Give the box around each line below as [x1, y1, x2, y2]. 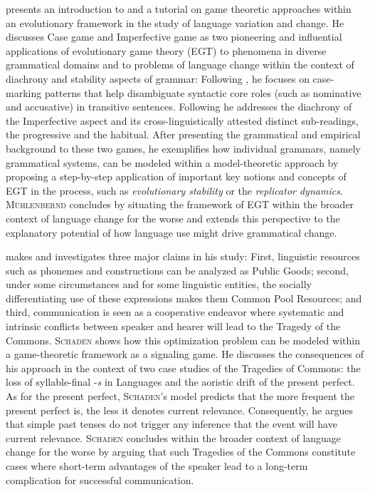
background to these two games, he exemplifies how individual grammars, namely [6, 140, 361, 155]
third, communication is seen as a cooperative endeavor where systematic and [6, 304, 344, 319]
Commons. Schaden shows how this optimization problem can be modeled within [6, 332, 360, 347]
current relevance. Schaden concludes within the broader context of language [6, 430, 342, 445]
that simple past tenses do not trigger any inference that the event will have [6, 416, 337, 431]
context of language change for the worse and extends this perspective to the [6, 210, 340, 225]
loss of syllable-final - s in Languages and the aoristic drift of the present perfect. [6, 374, 355, 389]
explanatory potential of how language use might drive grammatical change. [6, 225, 337, 240]
